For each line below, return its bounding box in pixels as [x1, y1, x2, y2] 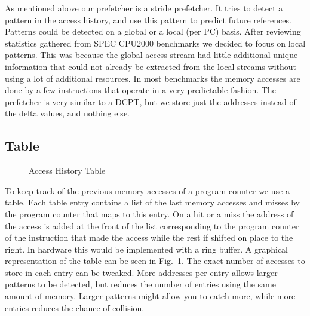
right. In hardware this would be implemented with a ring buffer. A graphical [5, 243, 288, 255]
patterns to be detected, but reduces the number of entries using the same [5, 278, 276, 290]
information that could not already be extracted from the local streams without [5, 60, 297, 72]
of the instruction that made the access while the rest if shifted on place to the [5, 231, 293, 244]
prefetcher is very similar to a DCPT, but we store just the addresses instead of [5, 95, 296, 108]
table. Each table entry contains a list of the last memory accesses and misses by [5, 196, 300, 208]
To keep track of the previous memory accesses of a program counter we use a [5, 184, 290, 197]
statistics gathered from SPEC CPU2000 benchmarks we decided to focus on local [5, 36, 306, 49]
